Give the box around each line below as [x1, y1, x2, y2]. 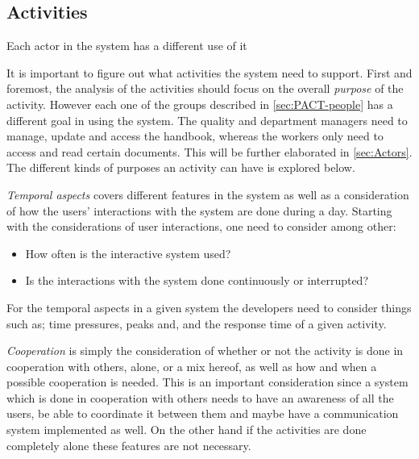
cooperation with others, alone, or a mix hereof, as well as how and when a [6, 357, 377, 374]
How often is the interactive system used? [25, 244, 231, 261]
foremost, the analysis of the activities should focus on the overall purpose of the [6, 80, 404, 97]
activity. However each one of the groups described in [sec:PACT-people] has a [6, 95, 393, 112]
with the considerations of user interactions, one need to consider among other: [6, 218, 396, 235]
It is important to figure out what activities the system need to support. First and [6, 64, 413, 81]
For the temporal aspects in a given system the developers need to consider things [6, 298, 412, 315]
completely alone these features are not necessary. [6, 436, 251, 453]
